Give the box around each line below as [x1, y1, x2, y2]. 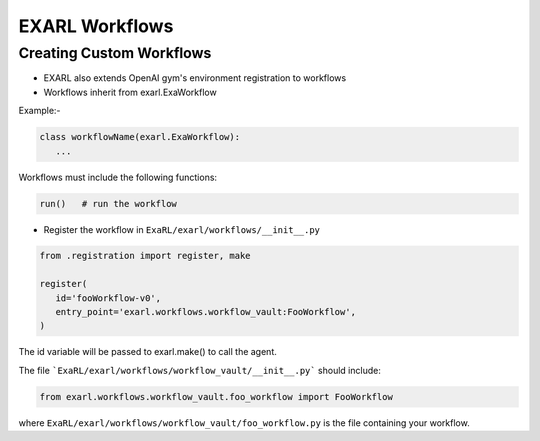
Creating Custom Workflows [18, 44, 212, 62]
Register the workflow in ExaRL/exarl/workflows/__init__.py [43, 223, 320, 235]
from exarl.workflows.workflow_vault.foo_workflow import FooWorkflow [39, 391, 394, 402]
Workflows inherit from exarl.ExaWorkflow [43, 86, 217, 98]
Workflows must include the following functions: [18, 171, 218, 183]
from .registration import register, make [39, 250, 251, 262]
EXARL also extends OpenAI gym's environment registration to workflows [43, 72, 347, 84]
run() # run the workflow [39, 198, 177, 209]
